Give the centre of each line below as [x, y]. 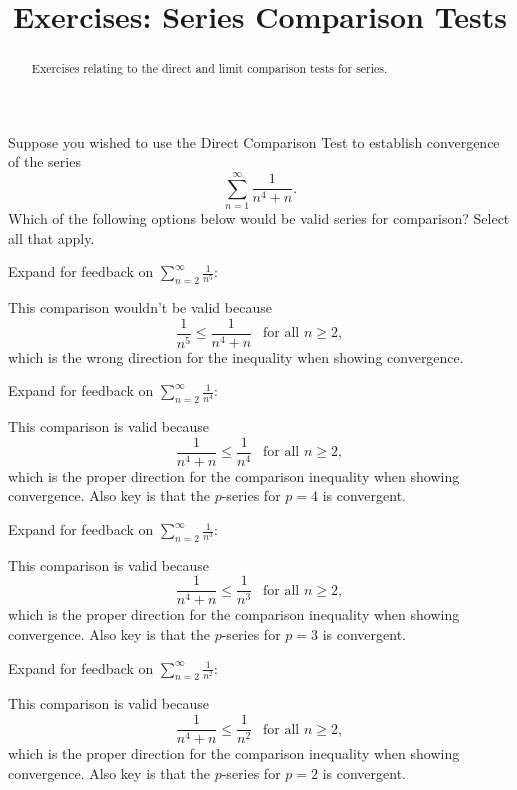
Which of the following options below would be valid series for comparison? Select [259, 218]
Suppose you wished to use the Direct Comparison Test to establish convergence [254, 141]
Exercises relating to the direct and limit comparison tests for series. [209, 68]
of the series [44, 161]
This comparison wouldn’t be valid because [140, 307]
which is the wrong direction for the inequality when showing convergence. [236, 356]
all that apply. [51, 237]
